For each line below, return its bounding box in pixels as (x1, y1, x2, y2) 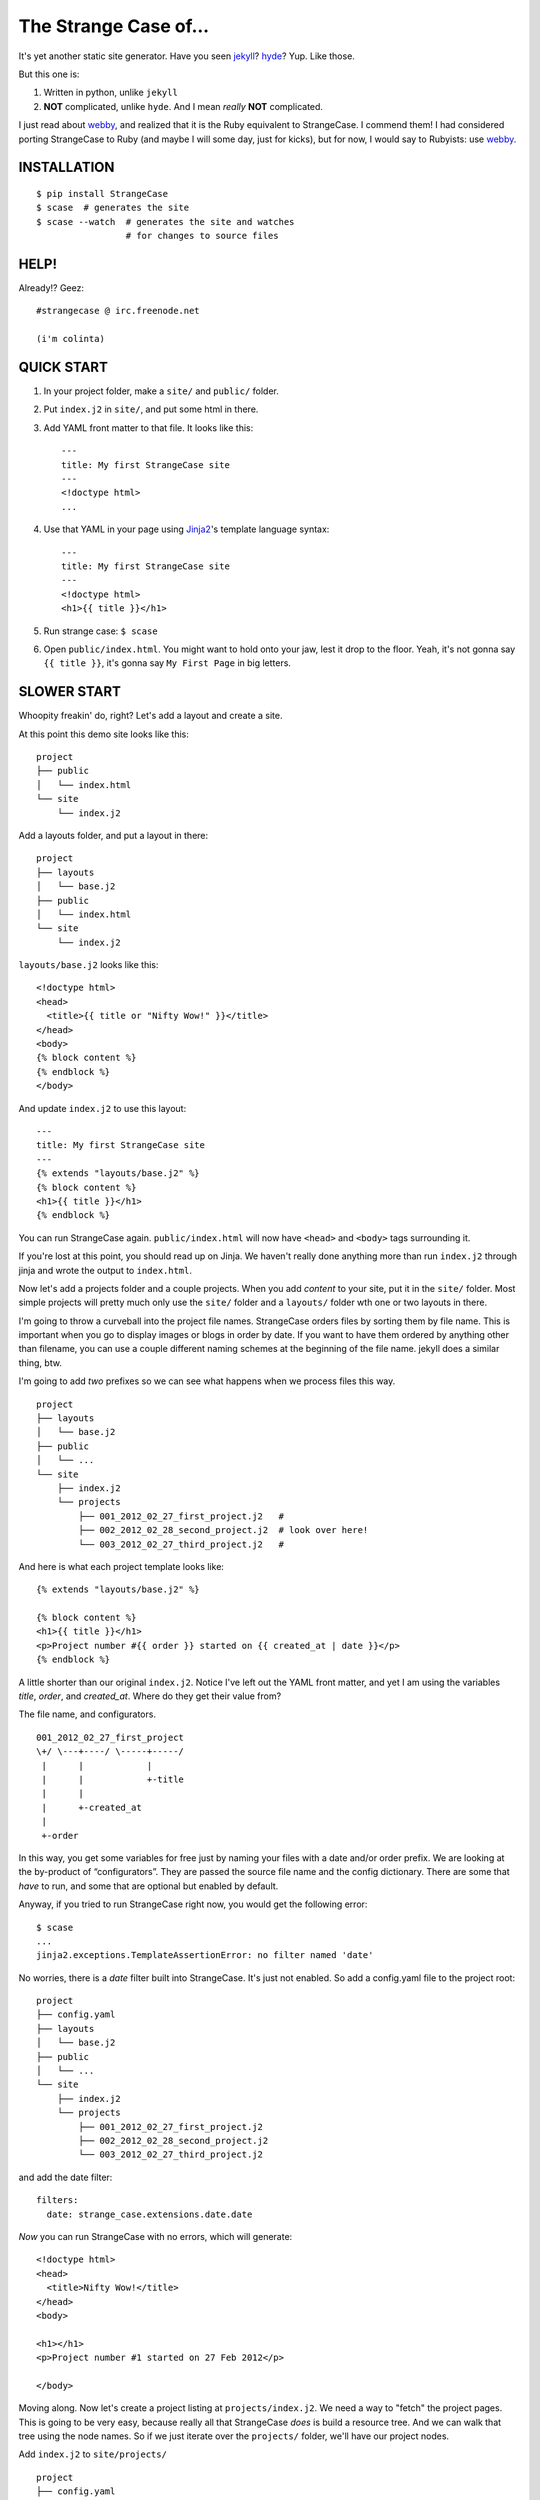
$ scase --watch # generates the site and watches (36, 216, 295, 227)
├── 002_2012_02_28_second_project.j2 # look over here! (78, 1525, 369, 1536)
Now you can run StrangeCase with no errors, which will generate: (18, 2230, 293, 2242)
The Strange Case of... (18, 15, 210, 37)
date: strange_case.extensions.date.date (46, 2208, 253, 2220)
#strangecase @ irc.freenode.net (36, 305, 200, 317)
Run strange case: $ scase (43, 625, 159, 637)
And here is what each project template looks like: (18, 1560, 225, 1572)
